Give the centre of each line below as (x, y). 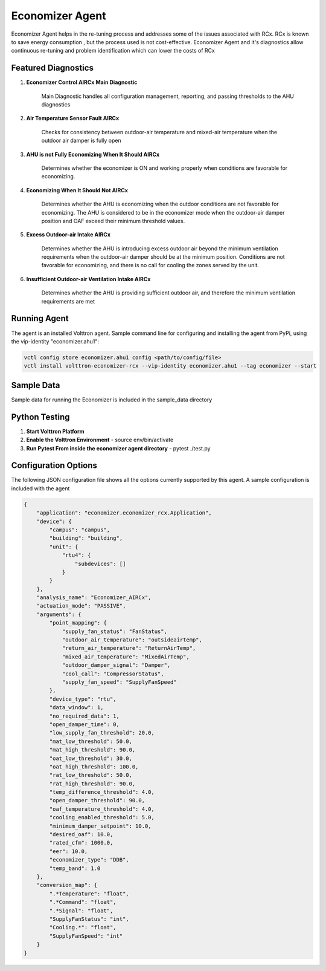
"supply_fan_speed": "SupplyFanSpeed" (120, 682)
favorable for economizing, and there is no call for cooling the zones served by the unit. (150, 265)
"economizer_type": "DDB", (89, 860)
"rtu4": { (76, 555)
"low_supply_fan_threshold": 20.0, (102, 733)
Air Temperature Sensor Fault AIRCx (73, 119)
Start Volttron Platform (55, 431)
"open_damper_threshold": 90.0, (97, 801)
